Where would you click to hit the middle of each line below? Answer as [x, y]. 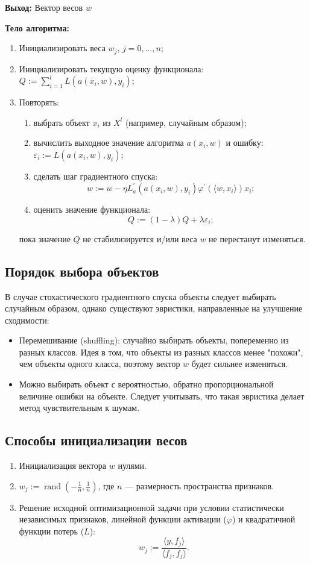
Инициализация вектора [63, 465]
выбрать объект [62, 122]
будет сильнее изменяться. [240, 364]
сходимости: [27, 320]
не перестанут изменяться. [257, 238]
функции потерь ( [52, 531]
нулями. [132, 465]
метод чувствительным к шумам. [79, 408]
